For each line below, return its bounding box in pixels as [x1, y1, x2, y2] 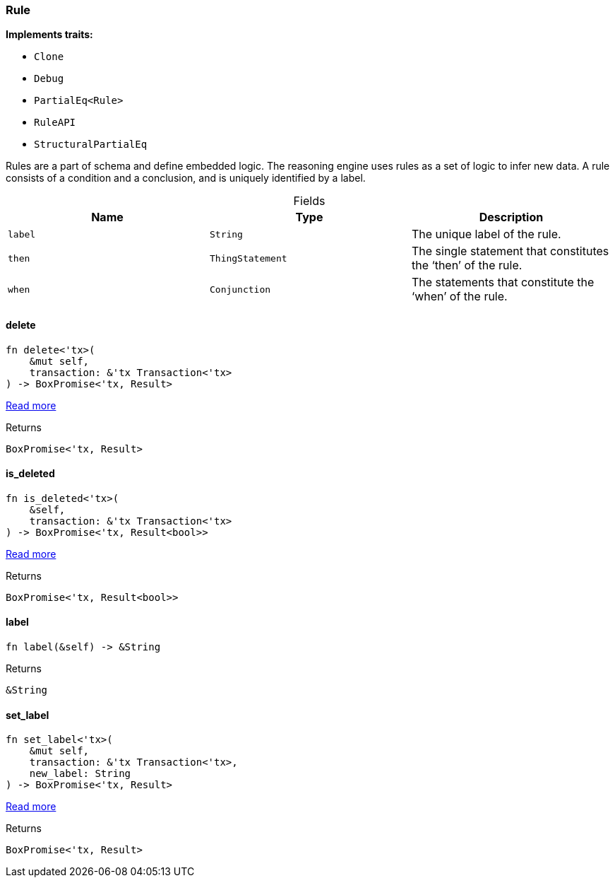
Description [479, 210, 544, 225]
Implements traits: [6, 28, 93, 41]
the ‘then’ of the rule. [411, 258, 523, 273]
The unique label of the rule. [411, 227, 561, 242]
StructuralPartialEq [34, 139, 148, 151]
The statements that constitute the [411, 275, 595, 290]
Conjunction [209, 283, 271, 295]
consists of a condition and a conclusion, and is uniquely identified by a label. [6, 172, 366, 185]
